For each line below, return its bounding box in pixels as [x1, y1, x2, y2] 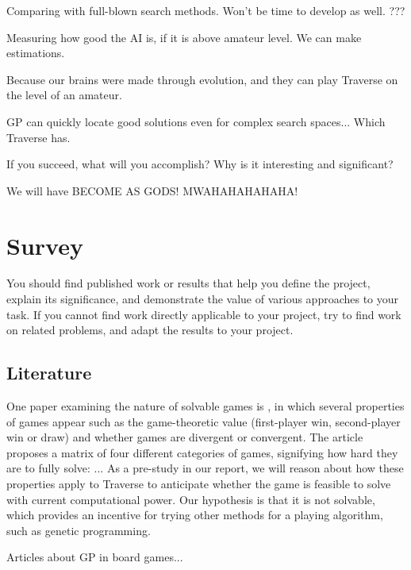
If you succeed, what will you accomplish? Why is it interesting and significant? [6, 156, 394, 172]
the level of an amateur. [6, 87, 122, 103]
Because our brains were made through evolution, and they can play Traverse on [6, 71, 398, 87]
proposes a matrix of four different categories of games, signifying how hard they [6, 444, 398, 460]
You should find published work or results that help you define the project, [6, 275, 371, 291]
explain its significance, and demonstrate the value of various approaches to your [6, 291, 399, 307]
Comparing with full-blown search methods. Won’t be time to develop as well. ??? [6, 2, 405, 18]
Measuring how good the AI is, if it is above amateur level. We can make [6, 29, 362, 45]
